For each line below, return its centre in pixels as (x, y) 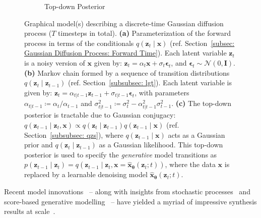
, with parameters (162, 92)
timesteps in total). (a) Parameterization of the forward (144, 33)
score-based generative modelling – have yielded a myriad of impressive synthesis (130, 201)
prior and (39, 145)
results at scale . (30, 211)
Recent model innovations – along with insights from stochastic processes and (127, 191)
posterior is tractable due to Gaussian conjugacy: (100, 115)
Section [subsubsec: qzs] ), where (74, 134)
